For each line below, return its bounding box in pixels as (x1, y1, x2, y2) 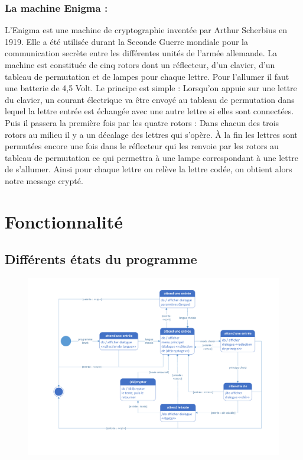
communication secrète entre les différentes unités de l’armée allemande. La (5, 47, 278, 59)
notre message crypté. (5, 174, 83, 186)
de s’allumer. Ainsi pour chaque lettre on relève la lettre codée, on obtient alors (5, 163, 292, 175)
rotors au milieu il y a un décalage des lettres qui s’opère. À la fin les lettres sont (5, 128, 298, 140)
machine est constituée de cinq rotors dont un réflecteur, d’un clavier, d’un (5, 59, 275, 70)
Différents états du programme (5, 250, 197, 268)
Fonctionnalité (5, 209, 123, 233)
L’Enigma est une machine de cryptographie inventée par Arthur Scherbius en (5, 24, 287, 36)
